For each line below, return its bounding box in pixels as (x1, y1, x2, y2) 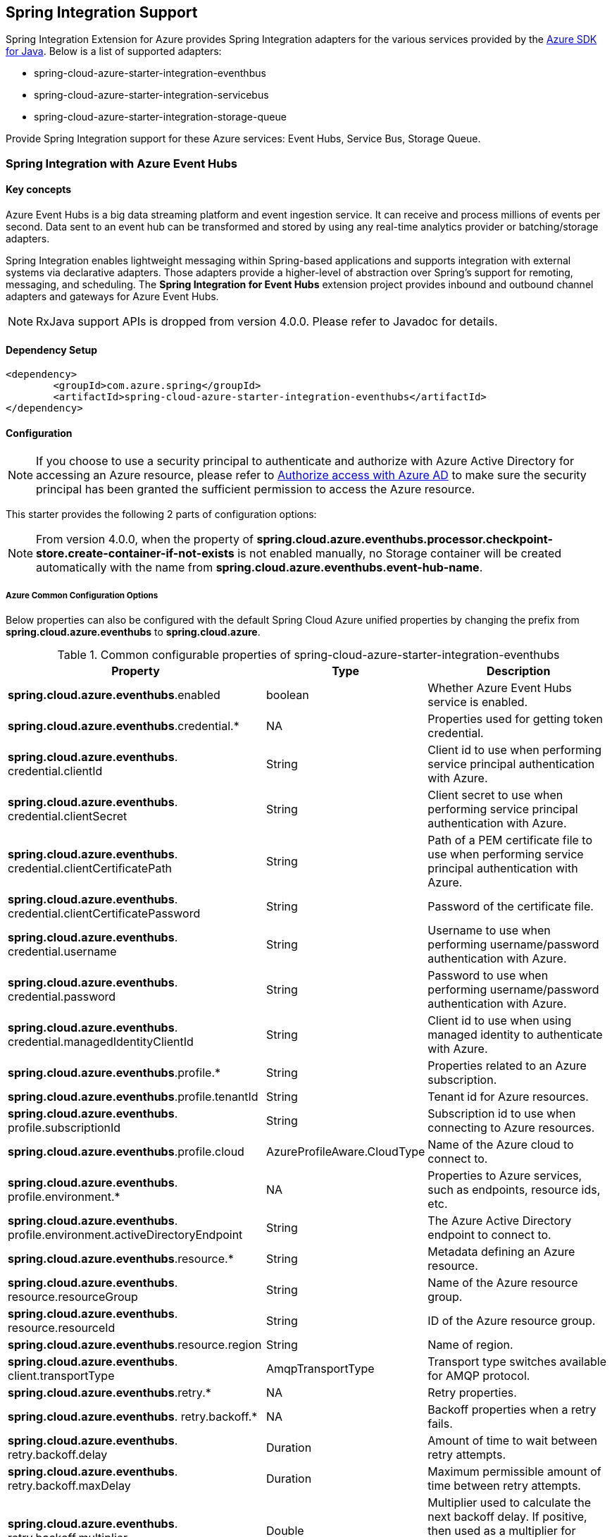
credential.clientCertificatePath (8, 861, 173, 876)
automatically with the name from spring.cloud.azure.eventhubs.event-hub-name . (36, 560, 483, 575)
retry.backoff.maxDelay (8, 1479, 131, 1493)
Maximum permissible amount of (427, 1464, 601, 1479)
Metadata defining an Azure (427, 1245, 575, 1259)
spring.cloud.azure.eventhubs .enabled (8, 688, 220, 703)
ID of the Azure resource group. (427, 1314, 596, 1328)
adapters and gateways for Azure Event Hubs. (6, 290, 219, 303)
